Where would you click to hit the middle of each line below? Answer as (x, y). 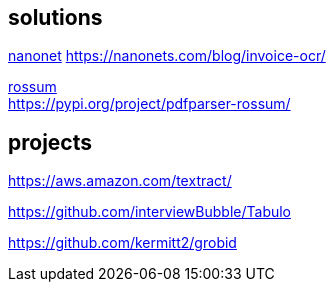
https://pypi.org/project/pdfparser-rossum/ (149, 104)
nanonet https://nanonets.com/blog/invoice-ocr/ (167, 56)
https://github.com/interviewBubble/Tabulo (150, 212)
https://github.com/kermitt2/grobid (122, 243)
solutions (55, 17)
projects (50, 142)
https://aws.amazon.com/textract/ (120, 181)
